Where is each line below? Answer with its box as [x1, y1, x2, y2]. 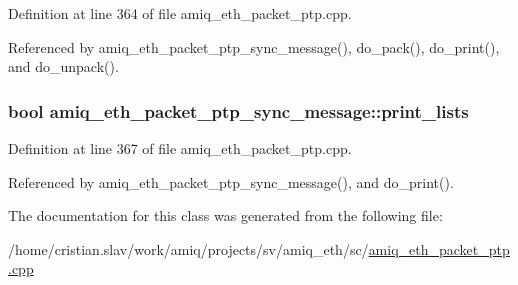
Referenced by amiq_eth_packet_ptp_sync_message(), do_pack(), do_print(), [8, 36, 500, 57]
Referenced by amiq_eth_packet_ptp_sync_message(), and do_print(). [8, 171, 454, 192]
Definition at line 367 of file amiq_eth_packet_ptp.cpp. [8, 138, 352, 158]
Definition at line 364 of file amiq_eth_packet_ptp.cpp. [8, 3, 352, 23]
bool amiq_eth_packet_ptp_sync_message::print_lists [8, 98, 469, 123]
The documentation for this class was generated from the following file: [8, 205, 443, 226]
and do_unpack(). [8, 56, 119, 77]
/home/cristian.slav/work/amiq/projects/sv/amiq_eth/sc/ [8, 238, 369, 259]
